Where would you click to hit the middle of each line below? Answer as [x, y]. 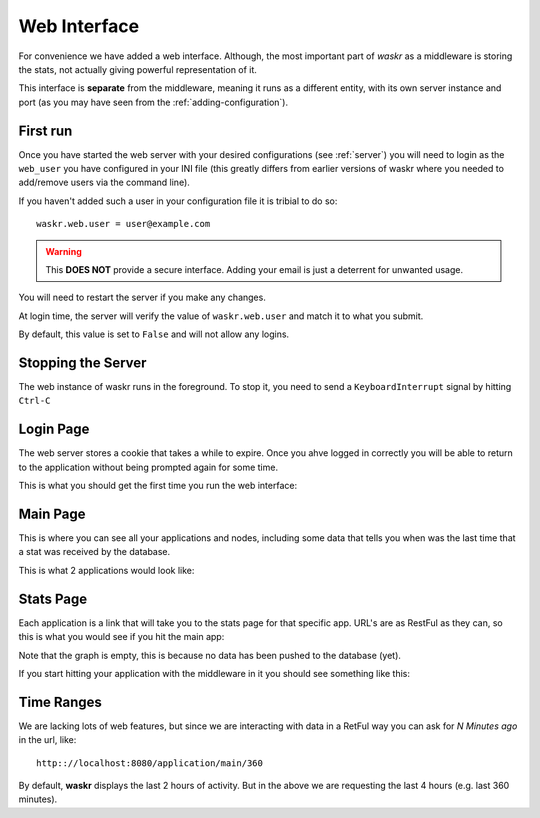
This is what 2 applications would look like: [106, 570]
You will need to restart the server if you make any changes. [142, 297]
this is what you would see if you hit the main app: [121, 637]
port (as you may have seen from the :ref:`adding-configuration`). [153, 102]
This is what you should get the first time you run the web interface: [158, 486]
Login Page [54, 429]
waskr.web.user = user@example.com [123, 224]
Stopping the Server [82, 362]
